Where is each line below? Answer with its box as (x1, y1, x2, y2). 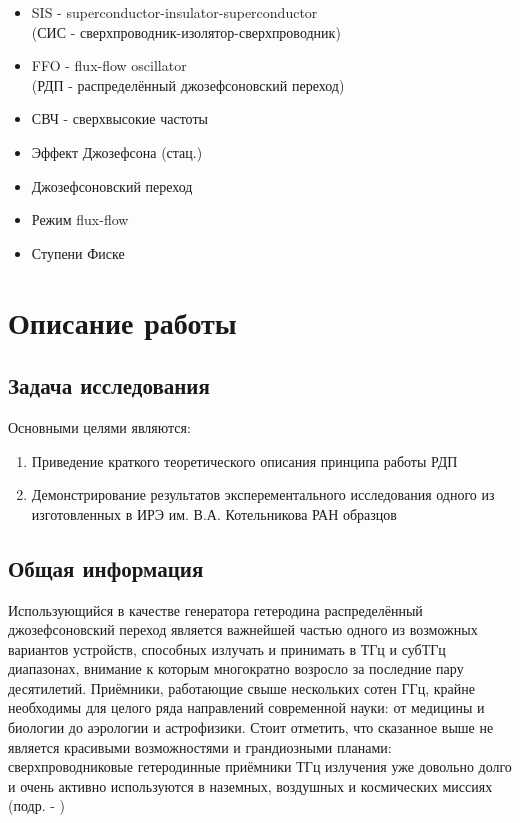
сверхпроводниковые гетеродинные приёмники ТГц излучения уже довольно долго (8, 756, 512, 777)
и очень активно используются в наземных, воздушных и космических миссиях (8, 775, 493, 796)
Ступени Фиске (31, 242, 125, 263)
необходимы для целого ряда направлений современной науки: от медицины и (8, 697, 485, 718)
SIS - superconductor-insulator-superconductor (31, 2, 318, 22)
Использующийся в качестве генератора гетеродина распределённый (8, 599, 423, 620)
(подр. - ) (8, 795, 65, 816)
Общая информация (8, 552, 204, 583)
